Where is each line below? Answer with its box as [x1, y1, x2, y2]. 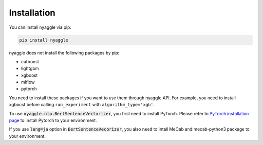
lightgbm [21, 66, 39, 72]
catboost [21, 58, 39, 64]
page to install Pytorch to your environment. [9, 117, 97, 124]
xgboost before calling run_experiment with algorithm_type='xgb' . [9, 102, 155, 108]
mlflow [21, 79, 35, 85]
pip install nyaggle [19, 37, 68, 43]
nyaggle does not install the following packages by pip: [9, 50, 119, 55]
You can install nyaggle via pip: [9, 24, 72, 30]
